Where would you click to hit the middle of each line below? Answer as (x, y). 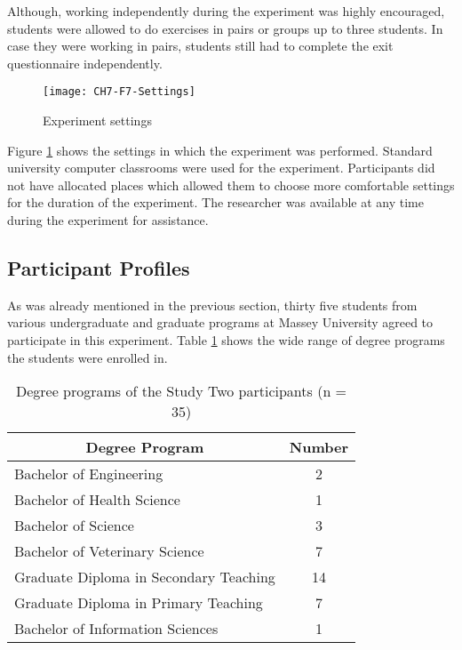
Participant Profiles (99, 267)
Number (319, 447)
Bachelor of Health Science (97, 500)
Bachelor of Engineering (89, 474)
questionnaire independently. (85, 63)
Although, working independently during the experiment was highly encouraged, (226, 11)
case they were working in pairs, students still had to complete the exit (200, 46)
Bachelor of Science (74, 526)
